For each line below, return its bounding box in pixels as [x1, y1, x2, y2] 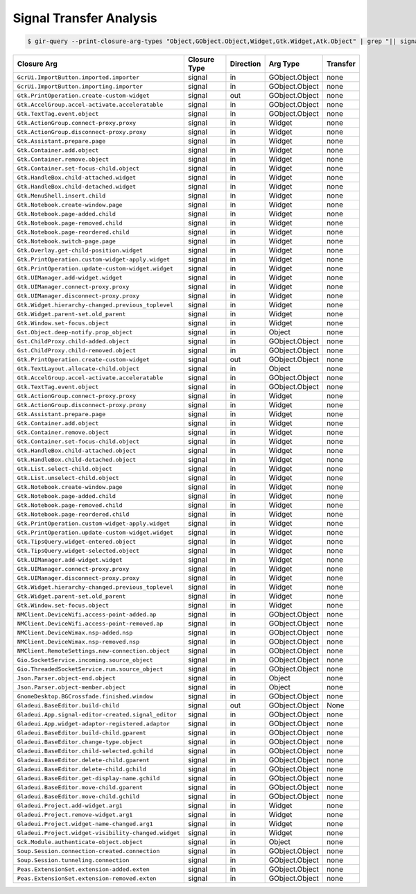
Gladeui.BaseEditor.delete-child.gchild [17, 765, 147, 773]
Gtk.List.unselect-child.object [17, 474, 119, 481]
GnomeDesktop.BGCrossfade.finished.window [17, 692, 153, 700]
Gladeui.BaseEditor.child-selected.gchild [17, 747, 153, 755]
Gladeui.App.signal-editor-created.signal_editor [17, 711, 177, 718]
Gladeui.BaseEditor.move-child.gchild [17, 793, 140, 800]
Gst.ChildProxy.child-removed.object [17, 347, 137, 354]
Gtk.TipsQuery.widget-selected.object [17, 547, 140, 554]
